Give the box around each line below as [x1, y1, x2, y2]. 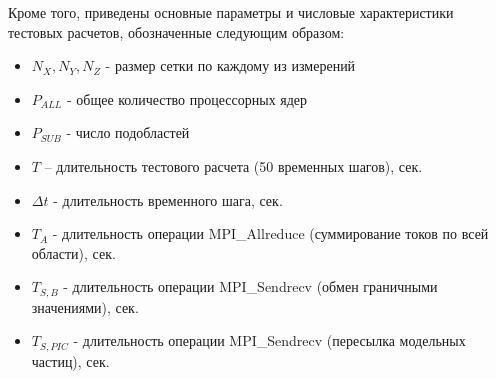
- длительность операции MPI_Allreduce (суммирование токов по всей [52, 223, 489, 244]
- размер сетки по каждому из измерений [105, 55, 356, 76]
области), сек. [31, 242, 116, 263]
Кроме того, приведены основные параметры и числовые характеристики [8, 2, 454, 22]
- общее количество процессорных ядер [66, 88, 308, 109]
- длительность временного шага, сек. [53, 189, 283, 210]
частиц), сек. [31, 350, 110, 371]
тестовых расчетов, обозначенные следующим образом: [8, 21, 345, 42]
